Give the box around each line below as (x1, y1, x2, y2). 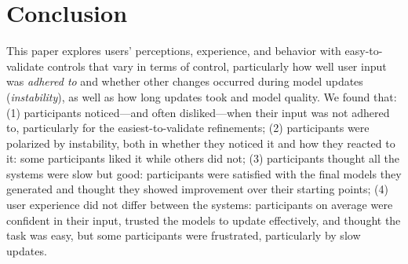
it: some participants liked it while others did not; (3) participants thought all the (6, 150, 399, 167)
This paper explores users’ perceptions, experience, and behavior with (6, 42, 341, 59)
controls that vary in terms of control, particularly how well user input (47, 57, 387, 74)
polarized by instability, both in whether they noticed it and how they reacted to (6, 134, 395, 151)
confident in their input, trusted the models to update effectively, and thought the (6, 211, 401, 228)
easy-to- (344, 42, 383, 59)
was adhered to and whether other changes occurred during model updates (6, 73, 363, 90)
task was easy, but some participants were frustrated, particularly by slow (6, 227, 361, 244)
